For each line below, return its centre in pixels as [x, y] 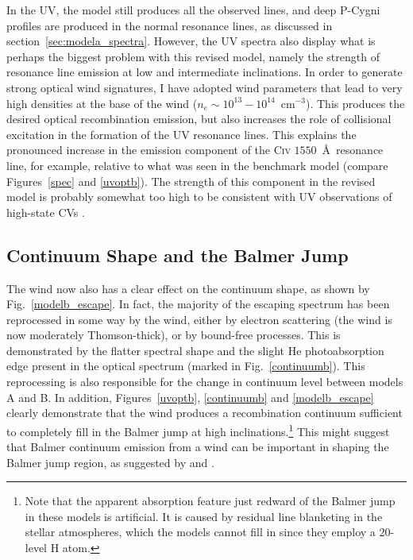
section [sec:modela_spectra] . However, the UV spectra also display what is [191, 41]
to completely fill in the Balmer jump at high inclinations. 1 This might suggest [198, 430]
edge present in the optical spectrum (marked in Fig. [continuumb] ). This [186, 366]
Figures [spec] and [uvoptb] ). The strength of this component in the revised [191, 181]
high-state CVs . [46, 212]
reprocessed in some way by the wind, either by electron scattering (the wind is [199, 319]
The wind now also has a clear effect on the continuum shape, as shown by [188, 288]
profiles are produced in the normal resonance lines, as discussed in [170, 25]
